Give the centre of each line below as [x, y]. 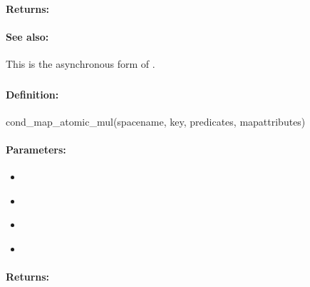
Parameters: [36, 149]
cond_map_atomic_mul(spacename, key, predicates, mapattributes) [156, 121]
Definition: [32, 94]
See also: [27, 36]
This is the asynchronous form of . [81, 63]
